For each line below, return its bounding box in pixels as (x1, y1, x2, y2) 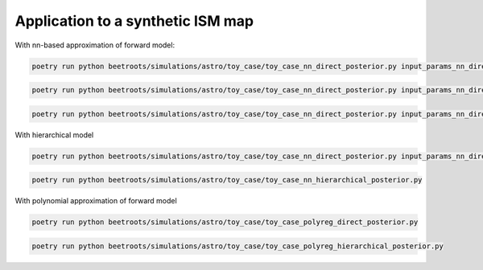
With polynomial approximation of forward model (14, 196, 177, 206)
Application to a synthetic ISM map (14, 12, 254, 30)
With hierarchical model (14, 129, 94, 140)
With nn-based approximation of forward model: (14, 40, 175, 50)
